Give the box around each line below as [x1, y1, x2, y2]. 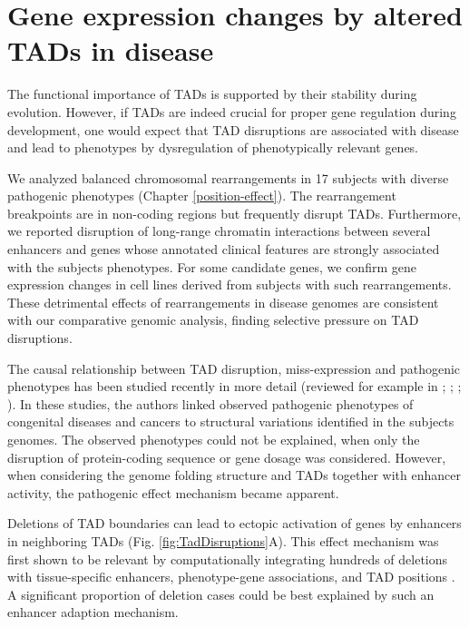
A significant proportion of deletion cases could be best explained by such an [7, 584, 435, 603]
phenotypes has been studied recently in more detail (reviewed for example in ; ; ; [7, 377, 462, 396]
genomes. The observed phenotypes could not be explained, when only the [7, 430, 420, 448]
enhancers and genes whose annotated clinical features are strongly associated [7, 240, 440, 259]
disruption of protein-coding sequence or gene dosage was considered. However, [7, 447, 446, 466]
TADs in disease [7, 32, 214, 69]
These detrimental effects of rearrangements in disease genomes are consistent [7, 292, 439, 311]
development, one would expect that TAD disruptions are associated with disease [7, 120, 459, 139]
